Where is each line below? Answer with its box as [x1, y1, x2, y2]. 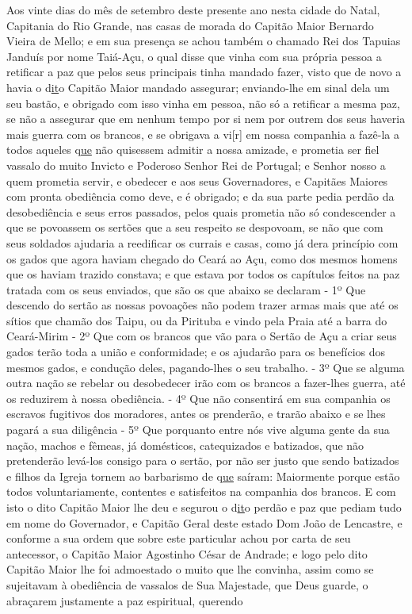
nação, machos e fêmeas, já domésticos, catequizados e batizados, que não [6, 436, 364, 453]
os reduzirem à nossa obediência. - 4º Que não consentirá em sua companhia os [6, 390, 391, 406]
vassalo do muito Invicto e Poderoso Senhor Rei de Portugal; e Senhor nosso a [6, 156, 386, 173]
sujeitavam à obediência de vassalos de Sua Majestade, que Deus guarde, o [6, 576, 368, 593]
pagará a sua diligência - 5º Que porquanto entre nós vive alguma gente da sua [6, 421, 390, 438]
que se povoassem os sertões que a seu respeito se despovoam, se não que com [6, 219, 383, 236]
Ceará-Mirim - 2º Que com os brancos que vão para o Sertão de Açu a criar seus [6, 328, 397, 344]
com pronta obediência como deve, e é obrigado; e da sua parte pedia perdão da [6, 188, 395, 205]
